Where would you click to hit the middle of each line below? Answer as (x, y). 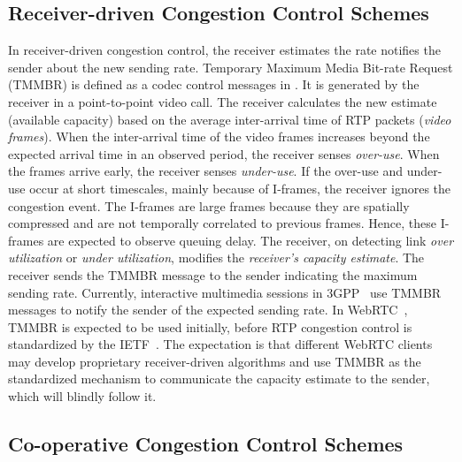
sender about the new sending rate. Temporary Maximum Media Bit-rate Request (231, 67)
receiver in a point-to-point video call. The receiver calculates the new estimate (223, 101)
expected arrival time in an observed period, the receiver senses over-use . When (224, 153)
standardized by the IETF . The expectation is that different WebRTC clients (220, 344)
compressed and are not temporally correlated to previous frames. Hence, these (223, 223)
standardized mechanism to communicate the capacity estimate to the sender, (219, 379)
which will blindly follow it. (82, 396)
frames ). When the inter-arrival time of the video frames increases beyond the (219, 136)
